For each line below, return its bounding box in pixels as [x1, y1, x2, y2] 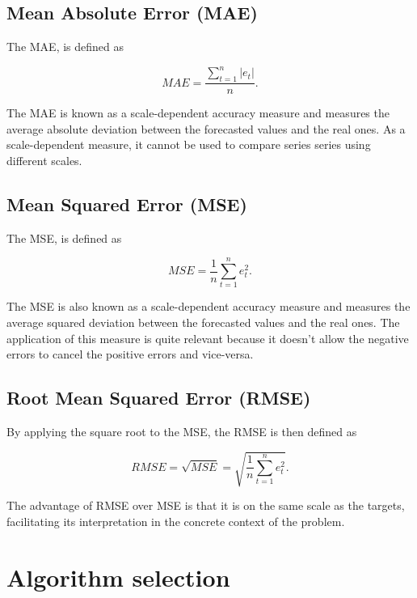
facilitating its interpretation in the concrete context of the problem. [6, 512, 345, 529]
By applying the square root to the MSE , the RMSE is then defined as [6, 423, 357, 439]
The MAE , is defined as [6, 38, 124, 55]
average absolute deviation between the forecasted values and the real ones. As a [6, 120, 406, 137]
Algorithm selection [6, 560, 230, 593]
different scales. [6, 151, 82, 168]
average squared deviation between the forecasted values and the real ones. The [6, 314, 400, 331]
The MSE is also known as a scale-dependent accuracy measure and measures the [6, 298, 411, 315]
